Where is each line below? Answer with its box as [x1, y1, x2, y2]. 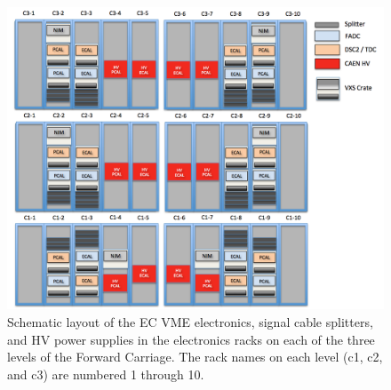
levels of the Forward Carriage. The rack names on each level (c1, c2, [7, 347, 383, 366]
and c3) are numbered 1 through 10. [7, 364, 204, 383]
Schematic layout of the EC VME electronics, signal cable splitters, [7, 312, 373, 330]
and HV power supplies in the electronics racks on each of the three [7, 330, 375, 348]
